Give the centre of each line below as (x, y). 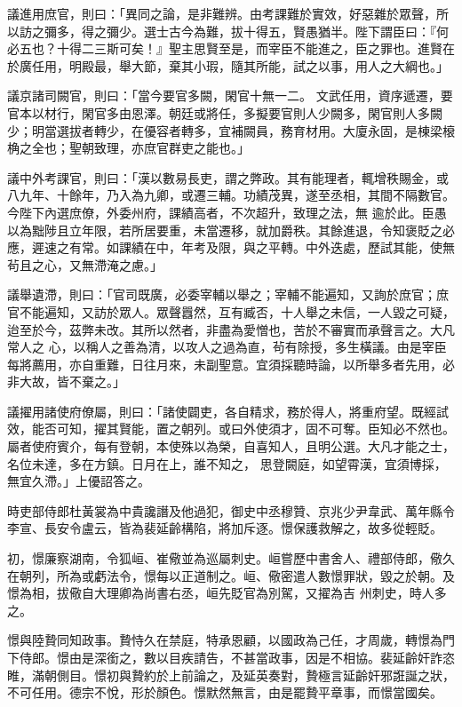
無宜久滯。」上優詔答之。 (79, 481)
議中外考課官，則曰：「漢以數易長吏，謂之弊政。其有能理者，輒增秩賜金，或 (228, 177)
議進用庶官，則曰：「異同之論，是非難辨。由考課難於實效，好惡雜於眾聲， (222, 13)
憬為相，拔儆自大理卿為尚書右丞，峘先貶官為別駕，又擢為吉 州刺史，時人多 (227, 593)
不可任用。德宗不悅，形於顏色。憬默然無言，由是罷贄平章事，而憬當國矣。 (225, 692)
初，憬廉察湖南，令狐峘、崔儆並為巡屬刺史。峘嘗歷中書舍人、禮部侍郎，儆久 (231, 558)
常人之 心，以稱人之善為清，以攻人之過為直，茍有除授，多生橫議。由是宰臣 (227, 347)
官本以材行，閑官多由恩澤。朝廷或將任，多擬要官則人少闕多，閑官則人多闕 (225, 112)
